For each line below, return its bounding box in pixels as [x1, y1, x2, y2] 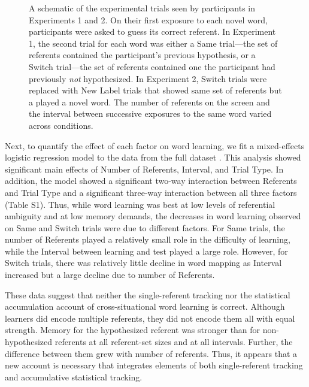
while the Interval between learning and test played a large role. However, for [5, 244, 288, 257]
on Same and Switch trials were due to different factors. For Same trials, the [5, 221, 285, 234]
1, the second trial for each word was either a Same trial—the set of [29, 37, 278, 49]
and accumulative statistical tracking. [5, 370, 143, 383]
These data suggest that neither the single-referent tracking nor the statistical [5, 288, 290, 301]
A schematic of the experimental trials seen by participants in [29, 2, 256, 14]
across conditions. [29, 119, 93, 131]
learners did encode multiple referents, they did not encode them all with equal [5, 312, 295, 324]
